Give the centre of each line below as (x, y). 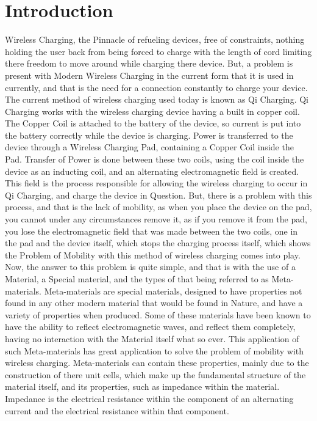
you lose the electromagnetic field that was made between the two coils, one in (151, 231)
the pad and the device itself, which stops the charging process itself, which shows (158, 243)
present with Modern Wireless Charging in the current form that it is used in (149, 75)
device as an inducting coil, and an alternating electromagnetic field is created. (152, 171)
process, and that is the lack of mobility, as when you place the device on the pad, (158, 207)
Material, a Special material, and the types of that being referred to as (137, 279)
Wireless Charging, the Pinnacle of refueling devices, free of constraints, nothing (155, 39)
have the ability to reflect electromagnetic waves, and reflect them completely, (150, 327)
